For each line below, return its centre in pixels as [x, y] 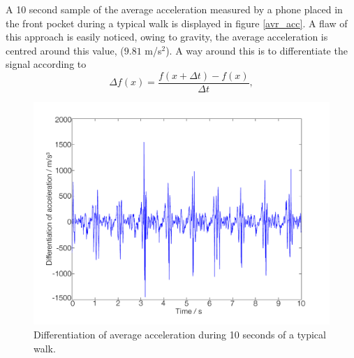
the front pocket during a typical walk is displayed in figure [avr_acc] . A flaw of [177, 23]
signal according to [46, 64]
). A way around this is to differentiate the [257, 50]
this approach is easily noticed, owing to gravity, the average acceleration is [167, 37]
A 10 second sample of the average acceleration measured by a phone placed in [174, 9]
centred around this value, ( [65, 50]
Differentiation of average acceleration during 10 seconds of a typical [180, 335]
